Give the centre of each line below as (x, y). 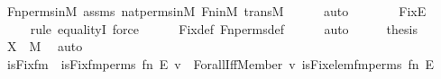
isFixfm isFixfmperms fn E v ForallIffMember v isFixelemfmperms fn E (220, 63)
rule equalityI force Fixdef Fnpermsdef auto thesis (224, 28)
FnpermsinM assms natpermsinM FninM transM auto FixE (216, 11)
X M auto (45, 46)
